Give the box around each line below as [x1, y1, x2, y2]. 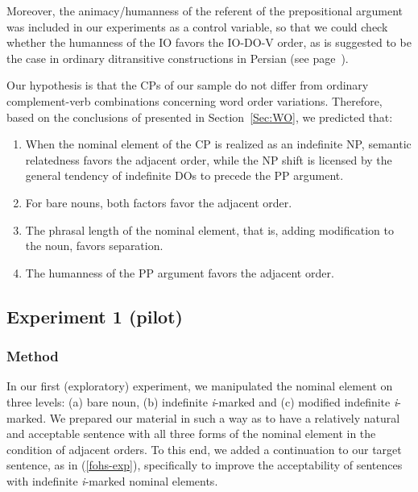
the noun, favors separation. [25, 237, 163, 254]
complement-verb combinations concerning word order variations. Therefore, [6, 92, 383, 109]
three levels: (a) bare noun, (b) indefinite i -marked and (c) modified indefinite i [6, 393, 398, 410]
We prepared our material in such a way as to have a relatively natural [49, 409, 400, 426]
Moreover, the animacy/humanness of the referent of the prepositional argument [6, 2, 404, 19]
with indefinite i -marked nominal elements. [6, 472, 218, 489]
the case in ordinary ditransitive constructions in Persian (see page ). [6, 49, 349, 66]
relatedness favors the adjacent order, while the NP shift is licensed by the [25, 151, 392, 168]
